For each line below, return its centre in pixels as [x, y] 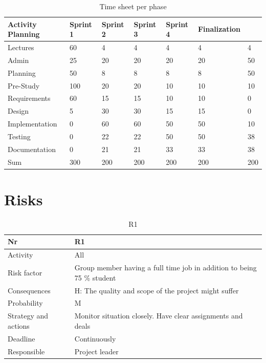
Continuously [95, 338]
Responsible [26, 351]
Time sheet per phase [133, 6]
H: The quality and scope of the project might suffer [157, 290]
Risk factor [25, 272]
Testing [19, 136]
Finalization [219, 29]
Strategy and [28, 316]
